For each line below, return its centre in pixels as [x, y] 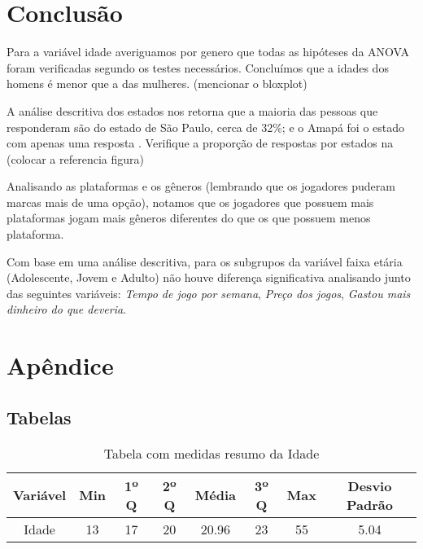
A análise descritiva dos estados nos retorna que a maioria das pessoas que [192, 110]
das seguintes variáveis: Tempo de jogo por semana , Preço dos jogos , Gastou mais [209, 293]
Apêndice [60, 365]
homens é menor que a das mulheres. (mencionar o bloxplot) [157, 83]
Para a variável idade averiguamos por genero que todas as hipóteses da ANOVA [208, 52]
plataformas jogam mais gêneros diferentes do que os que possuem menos [189, 218]
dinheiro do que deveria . [67, 309]
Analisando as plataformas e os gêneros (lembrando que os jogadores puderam [201, 186]
